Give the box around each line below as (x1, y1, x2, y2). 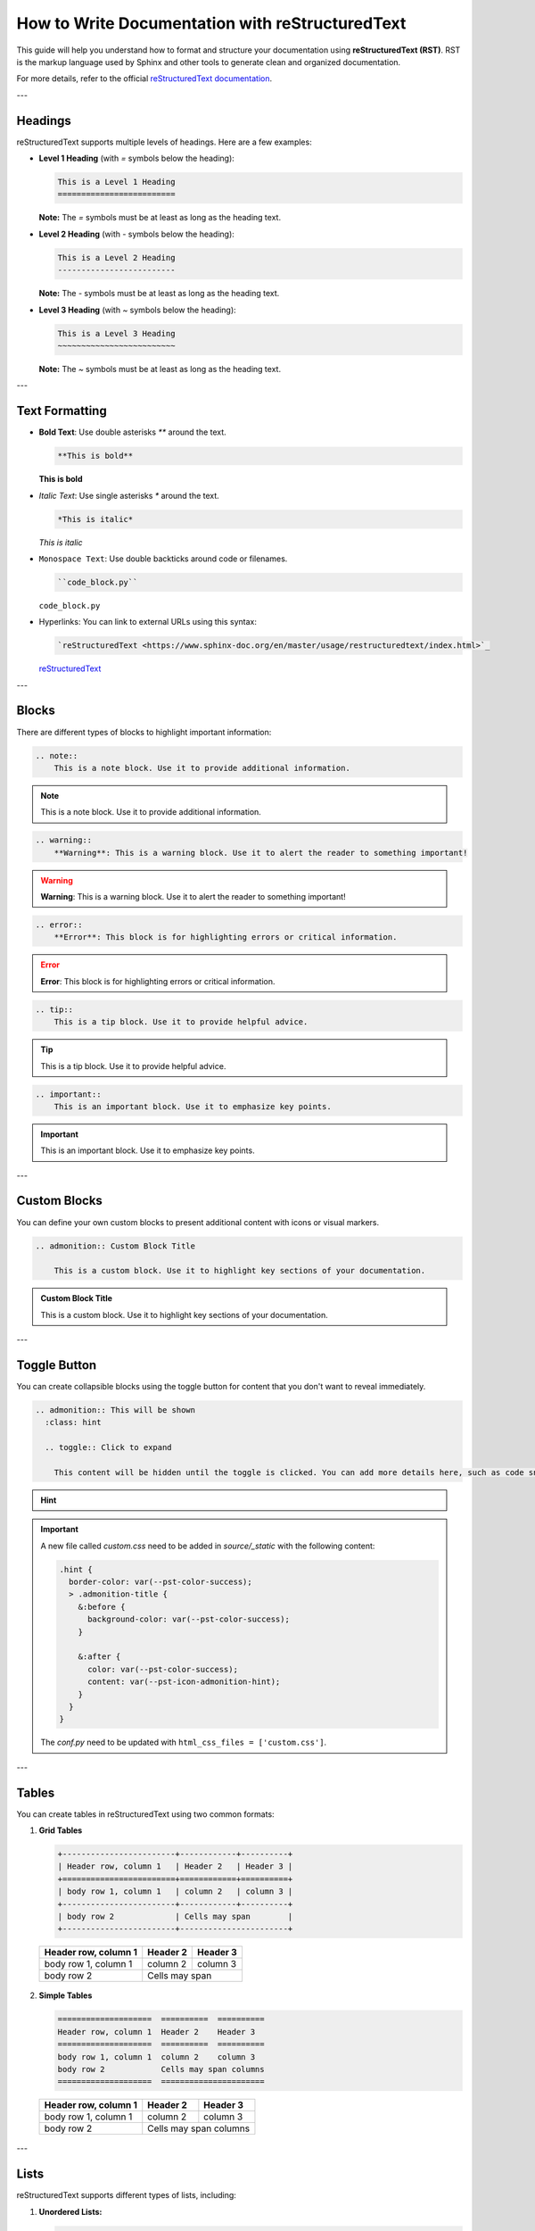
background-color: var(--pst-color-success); (87, 1614, 290, 1624)
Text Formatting (16, 403, 107, 419)
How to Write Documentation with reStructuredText (16, 13, 407, 33)
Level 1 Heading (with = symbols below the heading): (38, 153, 235, 164)
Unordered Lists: (38, 2206, 103, 2217)
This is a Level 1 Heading (57, 177, 176, 187)
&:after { (78, 1652, 121, 1662)
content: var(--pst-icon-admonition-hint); (87, 1677, 281, 1687)
